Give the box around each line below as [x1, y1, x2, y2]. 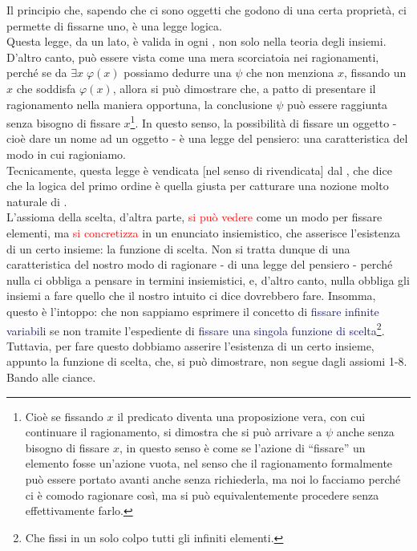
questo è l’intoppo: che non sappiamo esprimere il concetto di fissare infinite [6, 302, 379, 319]
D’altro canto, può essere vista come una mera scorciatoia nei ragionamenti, [6, 48, 379, 65]
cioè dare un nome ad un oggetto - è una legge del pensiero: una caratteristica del [6, 130, 408, 147]
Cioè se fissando [25, 407, 103, 424]
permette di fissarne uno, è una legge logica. [6, 17, 222, 34]
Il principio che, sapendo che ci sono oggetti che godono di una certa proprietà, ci [6, 2, 407, 18]
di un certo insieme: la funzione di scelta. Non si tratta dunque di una [6, 240, 350, 257]
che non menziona [246, 64, 334, 81]
